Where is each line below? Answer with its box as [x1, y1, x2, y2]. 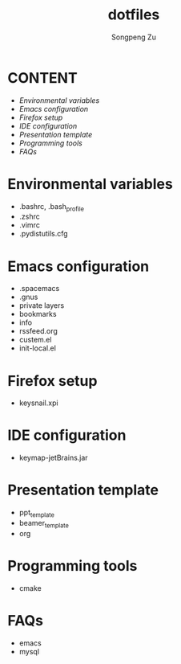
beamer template [18, 518, 69, 530]
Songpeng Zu [111, 32, 157, 42]
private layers [18, 301, 65, 310]
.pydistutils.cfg [18, 229, 69, 239]
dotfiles [107, 6, 160, 24]
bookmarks [18, 309, 57, 319]
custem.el [18, 335, 52, 345]
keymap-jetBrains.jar [18, 453, 89, 463]
